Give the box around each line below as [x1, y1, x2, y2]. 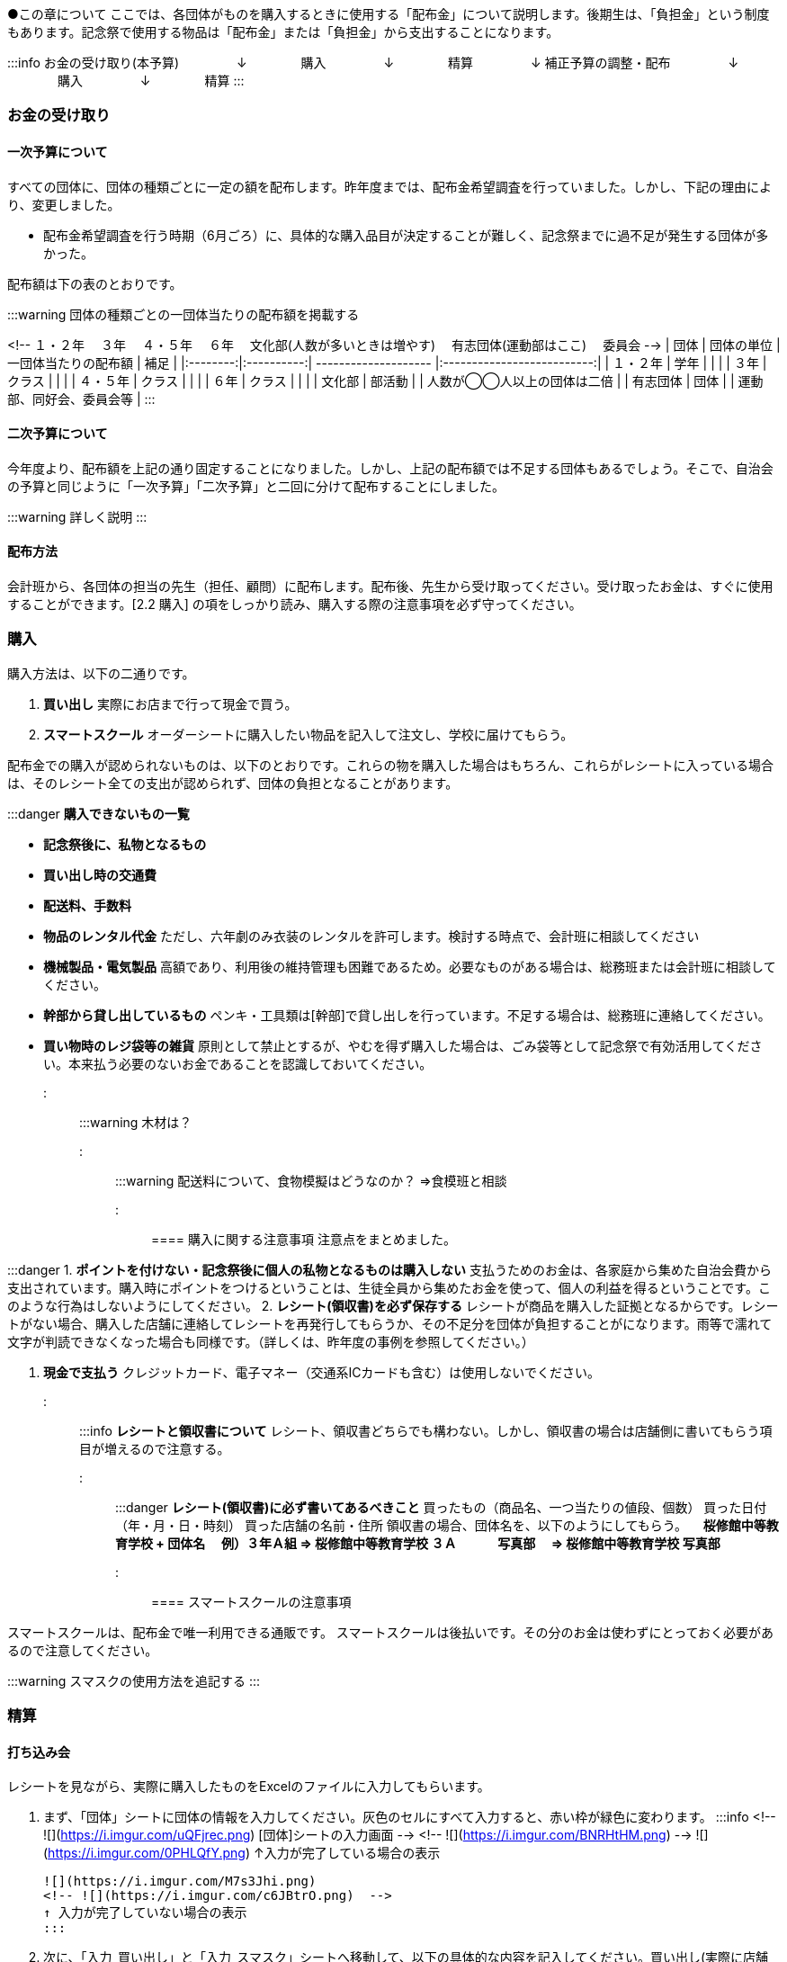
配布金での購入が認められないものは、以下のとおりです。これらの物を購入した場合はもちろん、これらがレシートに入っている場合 [7, 757, 774, 773]
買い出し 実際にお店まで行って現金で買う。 [43, 695, 298, 712]
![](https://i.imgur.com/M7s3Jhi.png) [43, 1874, 317, 1889]
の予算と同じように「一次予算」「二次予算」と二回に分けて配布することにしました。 [7, 478, 505, 494]
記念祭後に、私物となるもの [43, 836, 207, 852]
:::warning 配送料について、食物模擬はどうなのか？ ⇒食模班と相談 [115, 1172, 507, 1188]
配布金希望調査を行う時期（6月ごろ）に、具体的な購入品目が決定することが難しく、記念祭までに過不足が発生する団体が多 [43, 227, 769, 243]
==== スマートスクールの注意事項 [151, 1593, 352, 1609]
